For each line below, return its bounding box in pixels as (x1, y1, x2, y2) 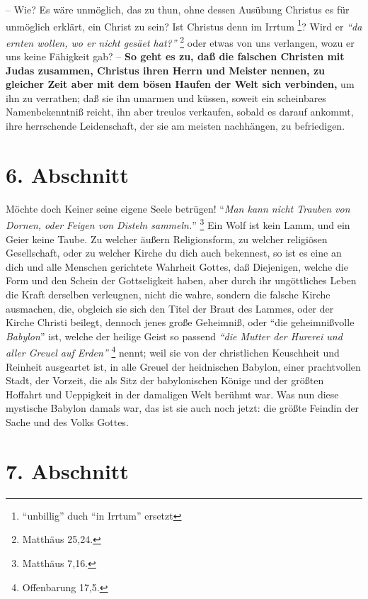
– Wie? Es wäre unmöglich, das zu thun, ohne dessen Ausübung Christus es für (6, 2, 350, 16)
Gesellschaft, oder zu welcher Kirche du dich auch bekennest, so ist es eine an (6, 245, 342, 260)
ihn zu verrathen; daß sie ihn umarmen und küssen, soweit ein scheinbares (6, 90, 326, 105)
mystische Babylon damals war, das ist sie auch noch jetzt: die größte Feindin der (6, 401, 360, 415)
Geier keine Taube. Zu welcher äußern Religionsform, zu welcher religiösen (6, 231, 328, 246)
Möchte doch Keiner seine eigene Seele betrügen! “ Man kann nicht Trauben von (6, 201, 350, 215)
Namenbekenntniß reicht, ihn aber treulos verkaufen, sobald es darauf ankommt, (6, 104, 354, 119)
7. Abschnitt (6, 456, 129, 485)
